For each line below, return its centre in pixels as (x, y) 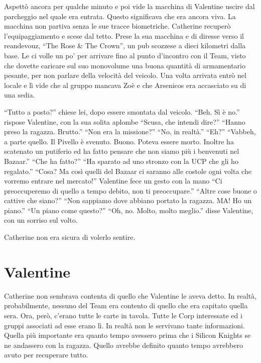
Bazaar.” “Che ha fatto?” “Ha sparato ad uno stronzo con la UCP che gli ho (121, 161)
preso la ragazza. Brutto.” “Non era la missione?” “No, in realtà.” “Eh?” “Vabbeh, (130, 131)
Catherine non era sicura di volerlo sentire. (70, 237)
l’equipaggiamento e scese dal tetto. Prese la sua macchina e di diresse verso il (124, 35)
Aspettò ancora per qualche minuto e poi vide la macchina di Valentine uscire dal (129, 6)
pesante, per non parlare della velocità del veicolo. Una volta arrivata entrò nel (125, 75)
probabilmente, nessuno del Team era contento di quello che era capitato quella (126, 305)
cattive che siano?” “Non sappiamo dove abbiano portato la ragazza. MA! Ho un (128, 200)
